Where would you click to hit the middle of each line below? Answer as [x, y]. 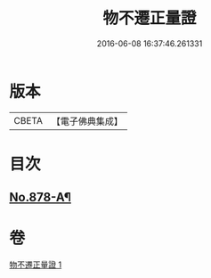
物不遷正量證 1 [36, 265]
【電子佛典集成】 [87, 121]
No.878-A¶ [40, 197]
